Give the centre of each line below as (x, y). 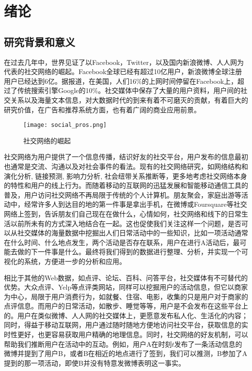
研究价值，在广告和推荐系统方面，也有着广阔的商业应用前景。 (102, 109)
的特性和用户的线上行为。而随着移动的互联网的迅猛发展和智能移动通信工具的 (126, 185)
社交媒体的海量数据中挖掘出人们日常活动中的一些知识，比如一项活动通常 (133, 233)
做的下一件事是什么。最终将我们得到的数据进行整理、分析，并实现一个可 (133, 252)
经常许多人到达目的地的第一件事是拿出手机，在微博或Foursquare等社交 (135, 204)
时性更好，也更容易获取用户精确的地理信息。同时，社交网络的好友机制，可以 (126, 334)
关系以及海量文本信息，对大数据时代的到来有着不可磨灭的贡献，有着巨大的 (129, 100)
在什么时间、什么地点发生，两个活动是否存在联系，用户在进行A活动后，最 (122, 242)
